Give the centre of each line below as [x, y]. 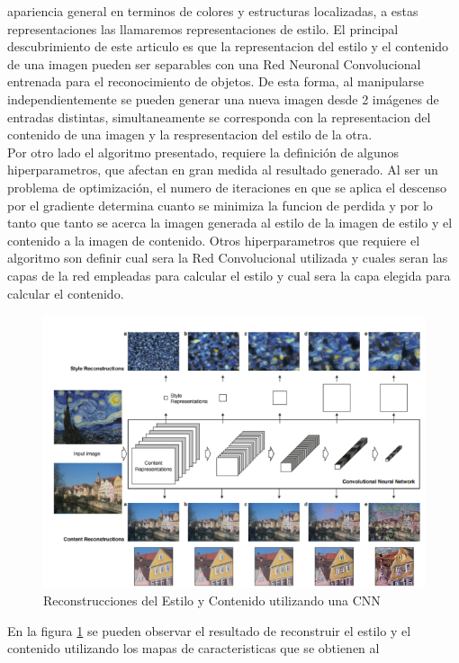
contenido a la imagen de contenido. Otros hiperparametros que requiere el [214, 240]
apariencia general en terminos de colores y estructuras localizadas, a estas [213, 11]
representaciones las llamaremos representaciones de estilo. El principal [203, 28]
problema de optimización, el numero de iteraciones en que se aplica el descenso [227, 187]
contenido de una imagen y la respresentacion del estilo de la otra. [190, 134]
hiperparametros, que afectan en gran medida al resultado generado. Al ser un [223, 170]
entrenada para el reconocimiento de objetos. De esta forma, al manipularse [216, 81]
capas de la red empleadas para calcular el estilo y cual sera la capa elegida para [229, 275]
